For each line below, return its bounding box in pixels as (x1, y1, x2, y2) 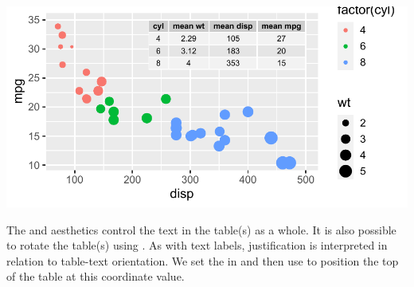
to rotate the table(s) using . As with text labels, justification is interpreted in (6, 237, 388, 254)
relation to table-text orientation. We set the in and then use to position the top (6, 252, 399, 269)
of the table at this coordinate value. (6, 268, 185, 285)
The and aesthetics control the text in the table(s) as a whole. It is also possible (6, 221, 396, 238)
